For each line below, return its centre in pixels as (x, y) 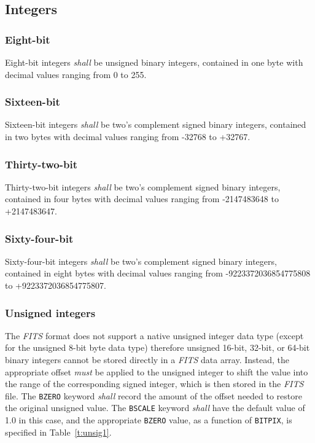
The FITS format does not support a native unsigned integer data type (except (154, 335)
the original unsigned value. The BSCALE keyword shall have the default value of (155, 408)
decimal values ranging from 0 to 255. (76, 74)
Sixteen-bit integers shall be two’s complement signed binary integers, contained (156, 124)
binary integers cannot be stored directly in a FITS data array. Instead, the (147, 359)
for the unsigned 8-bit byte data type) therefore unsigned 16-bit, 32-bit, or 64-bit (157, 347)
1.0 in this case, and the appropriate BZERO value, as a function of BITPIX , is (149, 420)
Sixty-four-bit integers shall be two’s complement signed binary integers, (141, 261)
